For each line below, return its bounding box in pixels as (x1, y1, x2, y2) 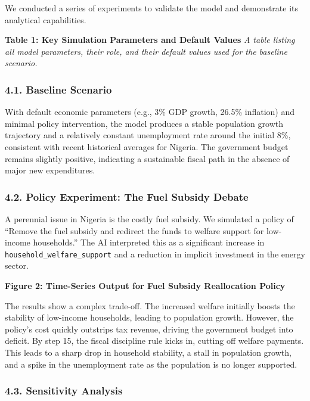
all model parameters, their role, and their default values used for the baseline (5, 45, 287, 57)
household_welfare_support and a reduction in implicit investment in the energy (5, 247, 305, 260)
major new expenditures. (5, 164, 95, 176)
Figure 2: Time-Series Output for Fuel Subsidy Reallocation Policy (5, 279, 286, 291)
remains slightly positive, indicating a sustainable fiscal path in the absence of (5, 152, 290, 164)
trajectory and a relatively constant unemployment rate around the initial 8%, (5, 129, 291, 141)
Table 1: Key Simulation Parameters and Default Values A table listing (5, 33, 295, 46)
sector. (5, 259, 29, 272)
